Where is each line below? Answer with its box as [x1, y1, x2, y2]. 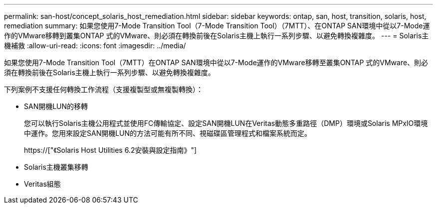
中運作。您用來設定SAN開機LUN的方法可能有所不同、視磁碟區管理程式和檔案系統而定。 [24, 129, 312, 137]
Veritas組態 [24, 180, 61, 188]
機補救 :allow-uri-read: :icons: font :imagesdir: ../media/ [4, 41, 186, 50]
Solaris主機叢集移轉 [24, 163, 88, 171]
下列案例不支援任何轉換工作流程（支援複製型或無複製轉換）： [4, 85, 203, 94]
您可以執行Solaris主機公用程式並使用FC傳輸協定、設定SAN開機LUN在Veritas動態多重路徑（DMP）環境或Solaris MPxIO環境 [24, 119, 428, 127]
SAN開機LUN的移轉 [24, 102, 88, 110]
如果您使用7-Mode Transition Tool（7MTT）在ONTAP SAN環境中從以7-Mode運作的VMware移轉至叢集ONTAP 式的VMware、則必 [4, 58, 429, 67]
